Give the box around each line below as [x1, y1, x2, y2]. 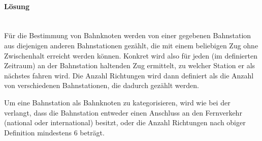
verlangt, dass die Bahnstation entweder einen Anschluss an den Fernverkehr [4, 107, 242, 118]
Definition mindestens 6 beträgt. [4, 127, 105, 137]
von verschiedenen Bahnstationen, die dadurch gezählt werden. [4, 80, 199, 91]
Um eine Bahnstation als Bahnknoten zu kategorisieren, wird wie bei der [4, 97, 231, 107]
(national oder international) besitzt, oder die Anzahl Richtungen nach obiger [4, 117, 246, 128]
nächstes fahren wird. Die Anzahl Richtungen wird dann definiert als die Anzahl [4, 70, 254, 80]
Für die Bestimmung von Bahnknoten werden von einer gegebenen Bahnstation [4, 30, 251, 41]
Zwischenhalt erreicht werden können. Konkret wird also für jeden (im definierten [4, 50, 257, 61]
